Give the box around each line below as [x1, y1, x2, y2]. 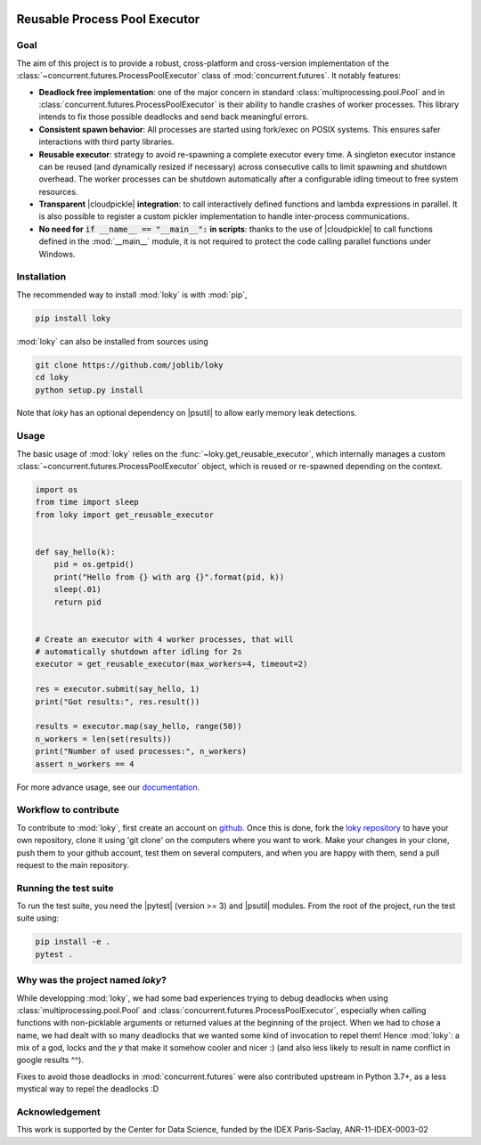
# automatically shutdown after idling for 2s [35, 646, 242, 657]
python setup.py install [35, 385, 144, 395]
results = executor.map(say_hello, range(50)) [35, 721, 242, 732]
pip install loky [35, 313, 111, 323]
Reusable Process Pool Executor [16, 12, 200, 27]
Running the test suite [16, 881, 114, 894]
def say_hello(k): [35, 547, 116, 556]
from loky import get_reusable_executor [35, 509, 214, 520]
